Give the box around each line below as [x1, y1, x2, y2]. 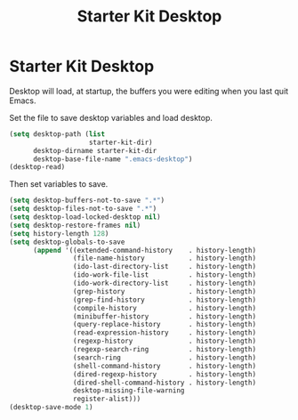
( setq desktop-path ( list [9, 129, 105, 139]
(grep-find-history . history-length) [72, 295, 256, 304]
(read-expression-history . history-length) [72, 328, 256, 337]
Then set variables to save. [9, 179, 109, 190]
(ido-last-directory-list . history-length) [72, 262, 256, 271]
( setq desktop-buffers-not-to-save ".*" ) [9, 196, 165, 206]
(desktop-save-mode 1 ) [9, 403, 93, 412]
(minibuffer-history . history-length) [72, 311, 256, 321]
